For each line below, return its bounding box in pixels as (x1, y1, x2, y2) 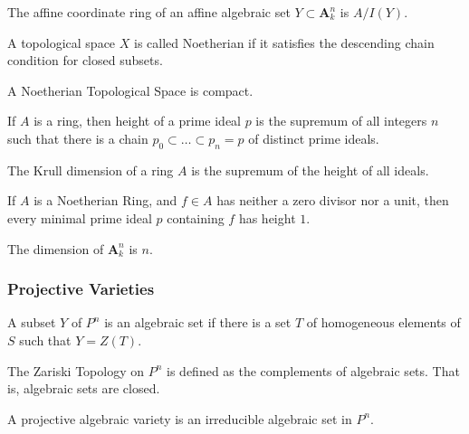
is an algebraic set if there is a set (104, 313, 292, 332)
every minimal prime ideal (7, 208, 152, 227)
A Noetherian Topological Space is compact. (7, 80, 254, 99)
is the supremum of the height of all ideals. (191, 160, 429, 179)
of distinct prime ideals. (248, 128, 379, 147)
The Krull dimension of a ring (7, 160, 174, 179)
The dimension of (7, 239, 104, 258)
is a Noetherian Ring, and (33, 191, 177, 210)
